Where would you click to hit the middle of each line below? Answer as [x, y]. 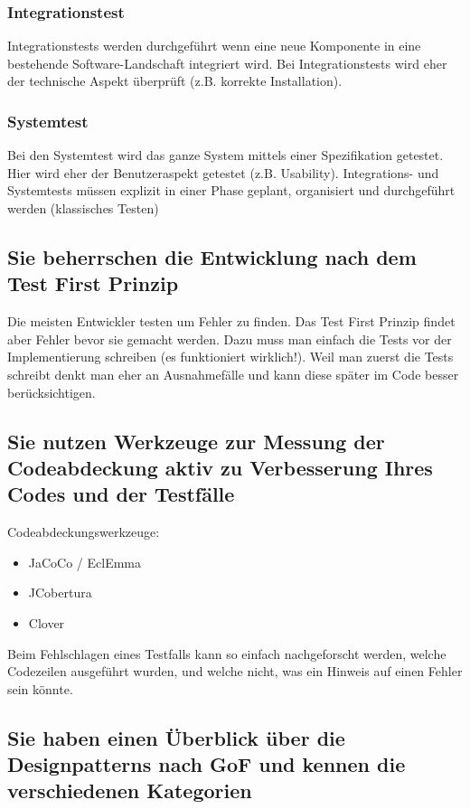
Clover [47, 622]
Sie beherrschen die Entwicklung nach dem [212, 256]
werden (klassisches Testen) [83, 208]
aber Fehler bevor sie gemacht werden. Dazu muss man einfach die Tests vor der [230, 339]
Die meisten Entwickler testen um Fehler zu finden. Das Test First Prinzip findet [231, 321]
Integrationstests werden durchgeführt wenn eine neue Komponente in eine [214, 46]
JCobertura [60, 593]
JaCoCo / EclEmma [85, 562]
